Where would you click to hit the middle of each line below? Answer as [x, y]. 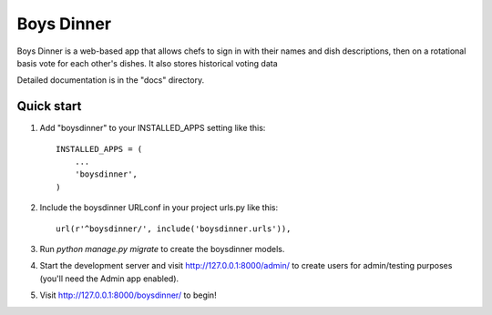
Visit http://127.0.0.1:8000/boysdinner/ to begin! [128, 295]
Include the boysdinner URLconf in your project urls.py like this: [159, 208]
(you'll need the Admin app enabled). [109, 279]
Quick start [49, 106]
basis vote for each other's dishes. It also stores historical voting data [147, 63]
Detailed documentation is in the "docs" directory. [111, 80]
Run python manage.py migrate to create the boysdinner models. [162, 249]
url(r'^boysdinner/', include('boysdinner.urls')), [174, 229]
